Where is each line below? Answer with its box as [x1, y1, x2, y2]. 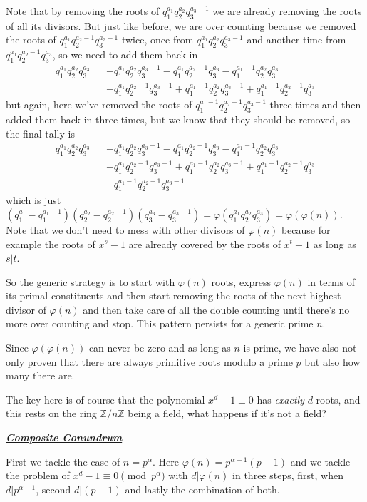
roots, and [316, 391, 361, 406]
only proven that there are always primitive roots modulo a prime [6, 354, 293, 369]
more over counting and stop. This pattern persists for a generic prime [6, 316, 314, 331]
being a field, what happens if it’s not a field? [128, 406, 326, 421]
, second [36, 481, 71, 496]
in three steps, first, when [232, 468, 343, 483]
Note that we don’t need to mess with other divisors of [6, 222, 245, 237]
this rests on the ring [6, 406, 97, 421]
